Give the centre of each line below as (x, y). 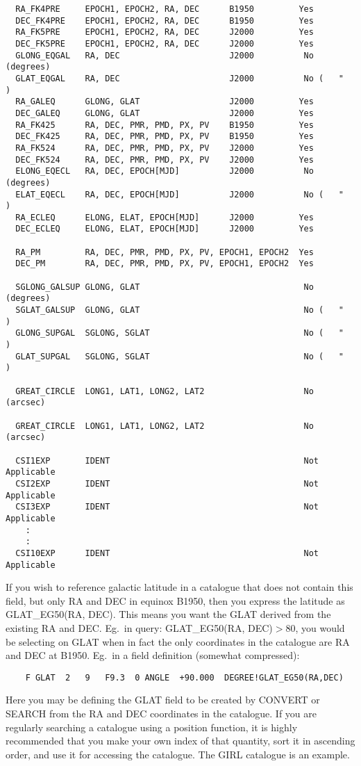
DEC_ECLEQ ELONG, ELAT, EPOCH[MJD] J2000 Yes (165, 229)
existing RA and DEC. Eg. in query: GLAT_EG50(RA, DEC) (139, 627)
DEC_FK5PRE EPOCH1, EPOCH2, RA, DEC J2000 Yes (165, 43)
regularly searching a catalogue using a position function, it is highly (152, 727)
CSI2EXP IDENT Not (167, 483)
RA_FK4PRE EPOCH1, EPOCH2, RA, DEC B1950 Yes (165, 9)
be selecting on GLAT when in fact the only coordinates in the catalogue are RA (178, 641)
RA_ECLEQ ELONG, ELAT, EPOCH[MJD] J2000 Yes (165, 217)
